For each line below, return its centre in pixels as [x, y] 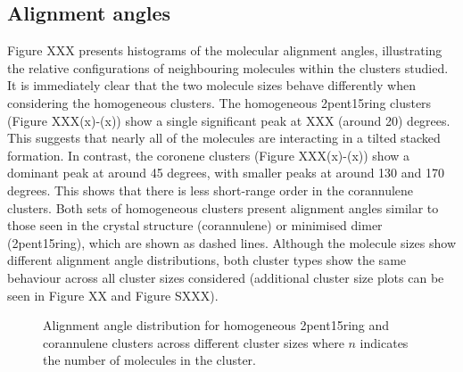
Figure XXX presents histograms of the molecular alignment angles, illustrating [225, 50]
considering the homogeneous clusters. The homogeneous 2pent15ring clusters [219, 102]
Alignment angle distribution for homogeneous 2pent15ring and [216, 325]
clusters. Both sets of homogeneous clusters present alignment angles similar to [223, 207]
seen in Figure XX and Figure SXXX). [113, 295]
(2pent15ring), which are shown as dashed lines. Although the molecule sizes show [232, 242]
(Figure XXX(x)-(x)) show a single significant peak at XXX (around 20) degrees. [229, 120]
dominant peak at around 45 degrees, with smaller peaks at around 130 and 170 [226, 173]
